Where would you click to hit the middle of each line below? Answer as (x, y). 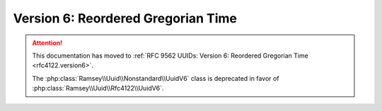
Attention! (47, 43)
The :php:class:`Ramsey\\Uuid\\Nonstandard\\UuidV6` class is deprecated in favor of (156, 78)
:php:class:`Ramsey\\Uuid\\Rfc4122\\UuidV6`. (98, 89)
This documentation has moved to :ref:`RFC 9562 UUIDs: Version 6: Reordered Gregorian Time (170, 55)
